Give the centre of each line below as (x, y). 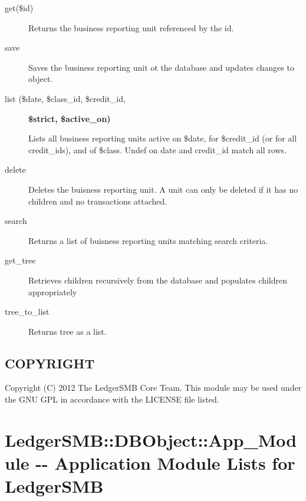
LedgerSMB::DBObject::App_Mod (151, 439)
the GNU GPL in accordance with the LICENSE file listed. (112, 399)
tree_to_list (27, 312)
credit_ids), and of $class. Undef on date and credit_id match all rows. (157, 149)
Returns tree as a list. (68, 331)
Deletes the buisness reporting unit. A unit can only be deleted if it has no (163, 189)
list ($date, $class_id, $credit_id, (65, 98)
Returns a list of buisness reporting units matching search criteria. (148, 240)
